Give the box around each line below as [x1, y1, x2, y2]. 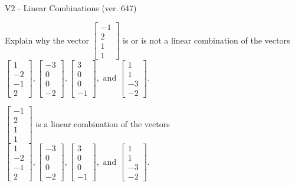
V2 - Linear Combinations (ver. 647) [5, 2, 137, 14]
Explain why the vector [5, 34, 89, 46]
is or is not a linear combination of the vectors [123, 34, 290, 46]
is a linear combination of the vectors [35, 117, 170, 129]
